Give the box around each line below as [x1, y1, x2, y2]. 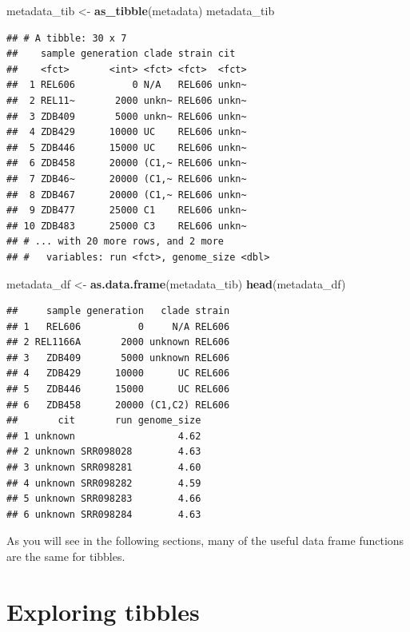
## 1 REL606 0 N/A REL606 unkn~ [6, 79, 247, 91]
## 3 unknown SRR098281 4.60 [6, 462, 201, 474]
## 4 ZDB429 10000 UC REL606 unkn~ [6, 126, 247, 138]
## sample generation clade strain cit [6, 48, 236, 60]
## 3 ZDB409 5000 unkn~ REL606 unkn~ [6, 110, 247, 122]
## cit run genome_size [6, 415, 201, 427]
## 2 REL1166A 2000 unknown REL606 [6, 336, 230, 348]
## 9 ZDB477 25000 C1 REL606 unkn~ [6, 205, 247, 217]
